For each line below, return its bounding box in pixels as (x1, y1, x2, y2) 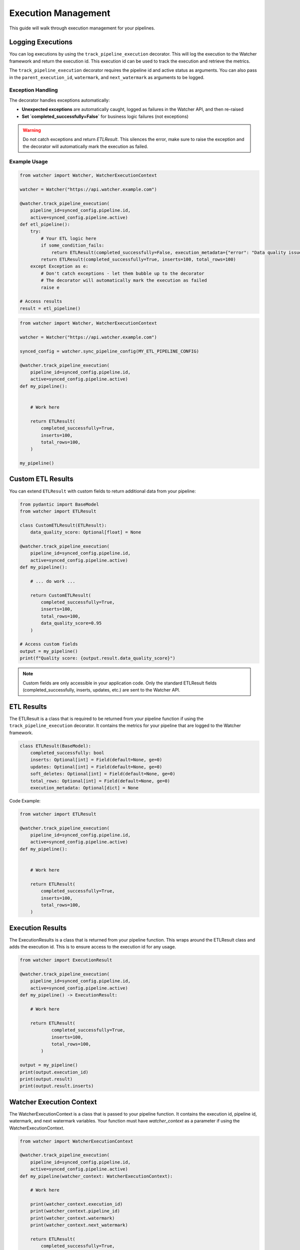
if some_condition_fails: (40, 242, 104, 248)
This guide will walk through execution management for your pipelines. (9, 25, 155, 31)
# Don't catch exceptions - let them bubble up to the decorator (40, 270, 204, 276)
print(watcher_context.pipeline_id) (30, 1208, 120, 1214)
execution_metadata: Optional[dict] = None (30, 785, 138, 790)
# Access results (19, 298, 62, 304)
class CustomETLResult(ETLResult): (19, 522, 107, 528)
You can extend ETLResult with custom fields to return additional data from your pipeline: (9, 488, 196, 494)
